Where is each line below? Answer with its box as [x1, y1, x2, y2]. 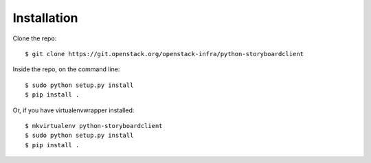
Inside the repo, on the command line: [12, 65, 120, 73]
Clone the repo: [12, 34, 57, 42]
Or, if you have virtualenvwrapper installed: [12, 106, 135, 114]
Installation [12, 10, 78, 25]
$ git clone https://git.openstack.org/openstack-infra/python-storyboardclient [25, 50, 304, 58]
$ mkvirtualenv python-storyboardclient [25, 122, 163, 129]
